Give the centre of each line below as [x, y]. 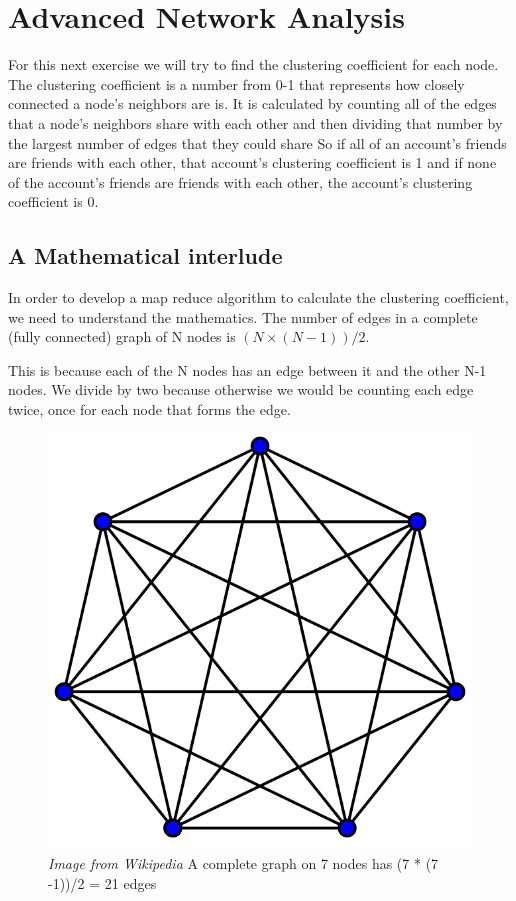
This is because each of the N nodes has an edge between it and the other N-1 [247, 369]
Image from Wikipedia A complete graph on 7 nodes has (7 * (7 [243, 863]
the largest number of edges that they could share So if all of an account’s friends [257, 142]
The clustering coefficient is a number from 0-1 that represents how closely [236, 83]
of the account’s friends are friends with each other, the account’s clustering [240, 181]
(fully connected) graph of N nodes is [122, 336]
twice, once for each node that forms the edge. [149, 409]
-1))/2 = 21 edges [102, 882]
